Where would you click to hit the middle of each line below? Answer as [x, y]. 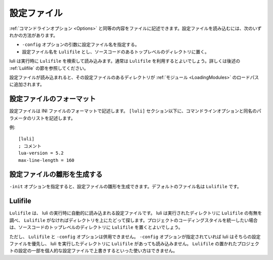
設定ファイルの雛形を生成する [56, 175]
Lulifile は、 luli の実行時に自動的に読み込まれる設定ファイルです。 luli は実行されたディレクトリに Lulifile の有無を [136, 213]
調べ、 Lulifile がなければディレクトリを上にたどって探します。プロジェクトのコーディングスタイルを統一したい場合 [133, 220]
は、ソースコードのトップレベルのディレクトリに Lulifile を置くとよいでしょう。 [96, 227]
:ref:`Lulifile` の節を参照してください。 [49, 68]
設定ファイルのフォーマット [53, 99]
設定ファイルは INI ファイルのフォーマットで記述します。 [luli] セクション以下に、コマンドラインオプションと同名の [133, 111]
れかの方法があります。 [34, 35]
